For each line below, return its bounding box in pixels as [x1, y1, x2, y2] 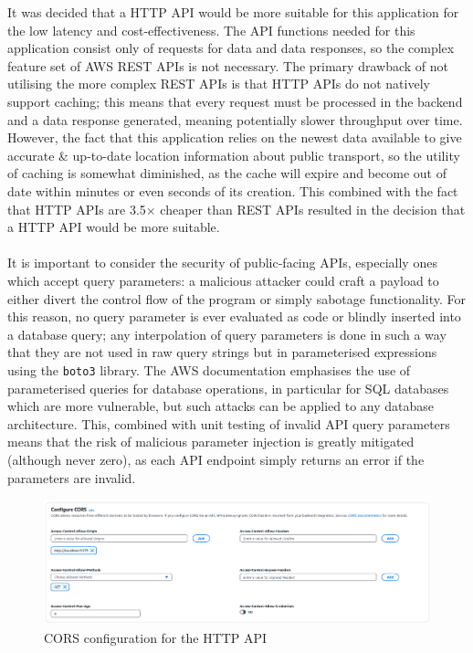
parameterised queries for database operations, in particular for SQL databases [7, 378, 449, 397]
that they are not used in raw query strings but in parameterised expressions [7, 342, 437, 362]
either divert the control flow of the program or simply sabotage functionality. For [7, 289, 466, 308]
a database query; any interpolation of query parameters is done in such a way [7, 324, 447, 343]
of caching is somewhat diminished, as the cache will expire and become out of [7, 163, 447, 183]
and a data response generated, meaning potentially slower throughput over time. [7, 110, 463, 129]
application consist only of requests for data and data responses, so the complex [7, 38, 455, 58]
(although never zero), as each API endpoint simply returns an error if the [7, 449, 425, 469]
